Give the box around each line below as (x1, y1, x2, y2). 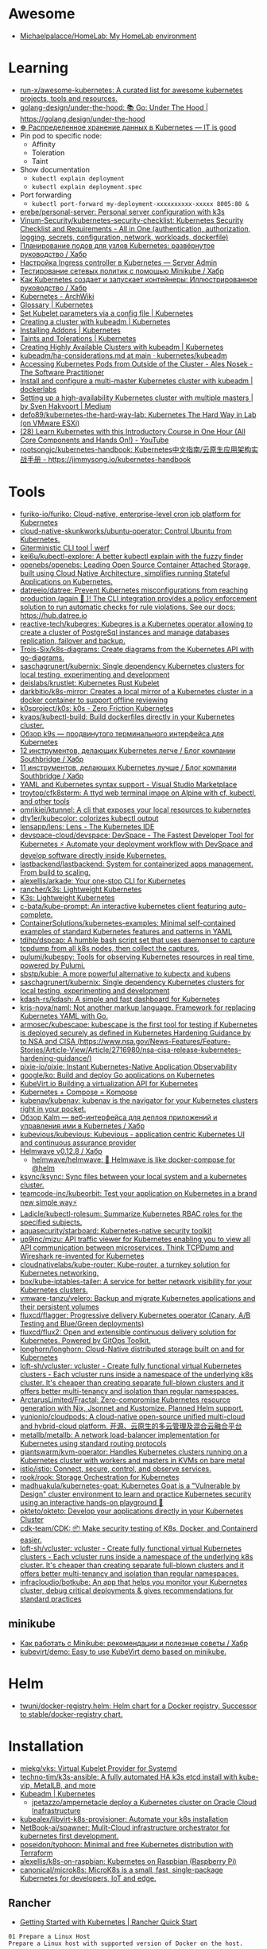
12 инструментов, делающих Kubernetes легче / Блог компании (19, 745, 236, 755)
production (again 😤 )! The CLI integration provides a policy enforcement (19, 593, 257, 603)
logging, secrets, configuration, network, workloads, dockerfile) (19, 232, 229, 242)
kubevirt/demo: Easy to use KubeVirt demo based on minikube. (19, 1647, 226, 1656)
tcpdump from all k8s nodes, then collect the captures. (19, 943, 200, 953)
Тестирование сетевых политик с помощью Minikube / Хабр (19, 266, 225, 275)
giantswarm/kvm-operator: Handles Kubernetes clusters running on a (19, 1446, 248, 1456)
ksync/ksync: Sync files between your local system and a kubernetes (19, 1171, 248, 1181)
